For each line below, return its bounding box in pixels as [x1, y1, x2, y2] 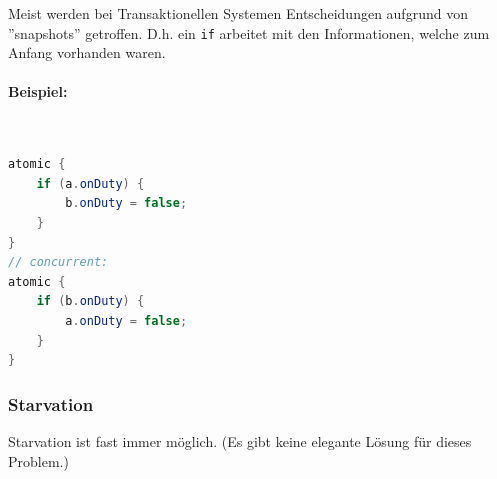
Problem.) [8, 450, 69, 471]
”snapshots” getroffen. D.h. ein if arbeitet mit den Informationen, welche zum [8, 22, 490, 43]
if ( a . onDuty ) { [36, 176, 145, 191]
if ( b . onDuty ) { [36, 294, 145, 309]
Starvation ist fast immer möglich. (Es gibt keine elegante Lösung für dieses [8, 430, 472, 451]
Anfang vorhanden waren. [8, 42, 166, 63]
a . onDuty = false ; [65, 313, 188, 328]
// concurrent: [8, 255, 109, 270]
